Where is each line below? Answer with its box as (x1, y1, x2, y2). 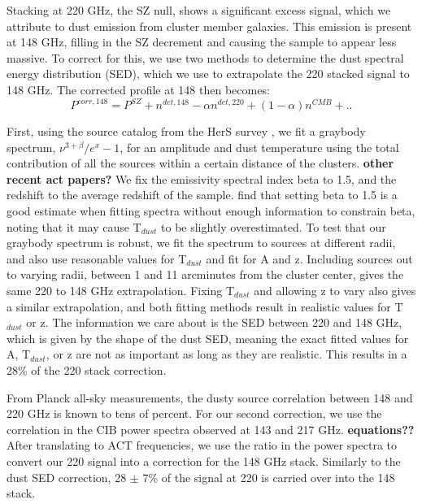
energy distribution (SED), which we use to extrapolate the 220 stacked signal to (7, 65, 410, 82)
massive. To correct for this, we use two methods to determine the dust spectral (7, 49, 404, 66)
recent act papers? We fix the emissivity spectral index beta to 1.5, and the (7, 170, 397, 187)
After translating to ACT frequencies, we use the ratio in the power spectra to (7, 437, 398, 454)
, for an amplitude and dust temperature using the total (120, 138, 399, 155)
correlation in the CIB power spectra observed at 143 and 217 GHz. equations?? (7, 420, 415, 437)
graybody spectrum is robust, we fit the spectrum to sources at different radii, (7, 234, 396, 251)
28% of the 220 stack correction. (7, 361, 167, 378)
